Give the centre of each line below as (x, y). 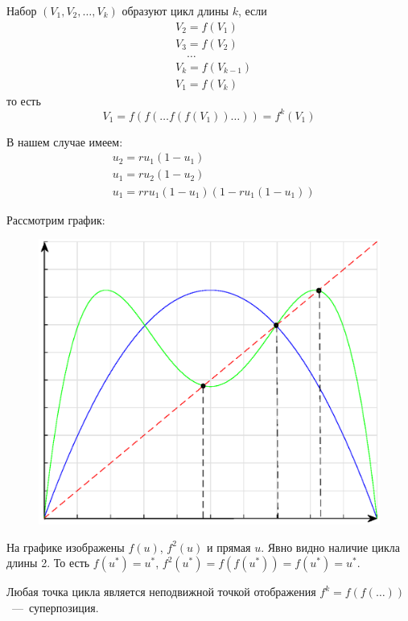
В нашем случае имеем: (65, 141)
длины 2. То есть (48, 563)
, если (252, 10)
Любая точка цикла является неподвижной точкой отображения (161, 592)
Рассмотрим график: (56, 219)
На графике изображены (66, 547)
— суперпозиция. (55, 607)
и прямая (229, 547)
